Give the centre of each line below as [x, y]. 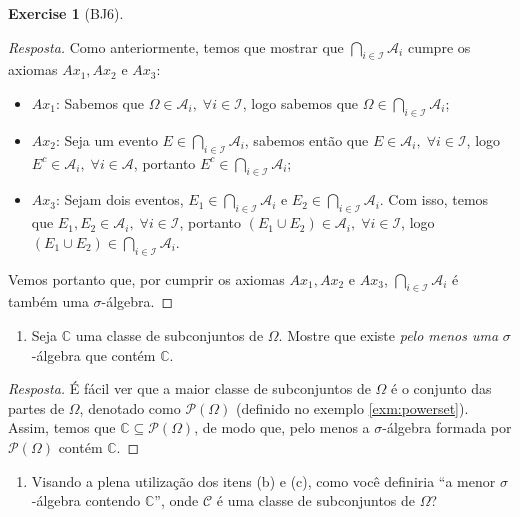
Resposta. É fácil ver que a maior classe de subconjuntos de [189, 388]
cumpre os [439, 46]
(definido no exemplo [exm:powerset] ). [352, 407]
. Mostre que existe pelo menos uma [388, 334]
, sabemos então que [306, 139]
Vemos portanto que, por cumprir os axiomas [146, 278]
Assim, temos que [62, 427]
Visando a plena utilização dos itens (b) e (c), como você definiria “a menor [263, 480]
